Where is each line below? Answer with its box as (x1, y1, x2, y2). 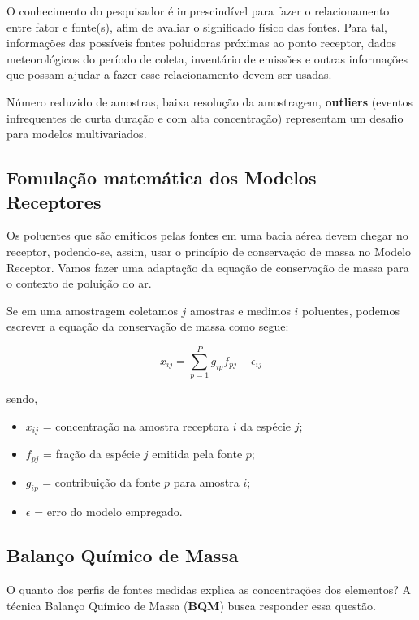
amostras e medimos (190, 301, 291, 319)
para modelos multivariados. (6, 125, 147, 142)
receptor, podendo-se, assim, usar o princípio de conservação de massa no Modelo (6, 242, 412, 259)
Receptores (6, 189, 102, 214)
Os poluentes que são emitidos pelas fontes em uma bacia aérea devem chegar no (6, 227, 408, 244)
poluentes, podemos (302, 301, 400, 319)
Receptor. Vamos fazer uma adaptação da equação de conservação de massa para (6, 258, 409, 275)
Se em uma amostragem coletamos (6, 301, 178, 319)
